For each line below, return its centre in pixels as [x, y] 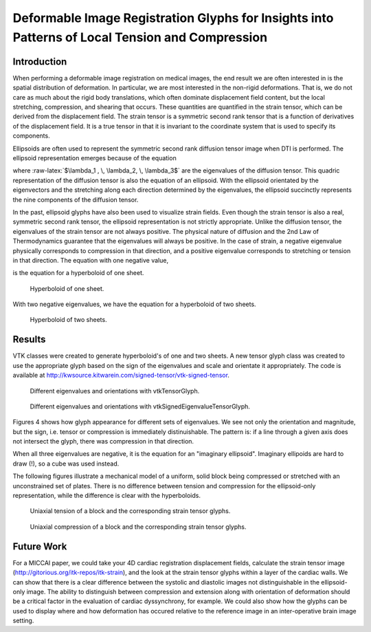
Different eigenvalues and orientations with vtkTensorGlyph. [115, 391]
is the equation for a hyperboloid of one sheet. [78, 273]
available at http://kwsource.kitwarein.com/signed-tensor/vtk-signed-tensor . [121, 375]
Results [29, 339]
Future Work [40, 546]
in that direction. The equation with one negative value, [90, 260]
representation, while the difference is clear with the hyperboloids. [106, 496]
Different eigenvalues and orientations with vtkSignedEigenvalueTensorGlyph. [140, 406]
